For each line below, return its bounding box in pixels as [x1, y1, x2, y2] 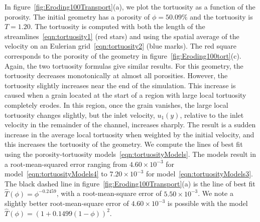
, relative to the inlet [180, 109, 244, 120]
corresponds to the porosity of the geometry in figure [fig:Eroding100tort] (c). [5, 50, 241, 61]
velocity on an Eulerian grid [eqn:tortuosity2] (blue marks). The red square [5, 41, 236, 51]
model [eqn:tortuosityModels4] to [5, 168, 107, 179]
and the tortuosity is [190, 11, 253, 22]
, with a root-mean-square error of [56, 188, 162, 198]
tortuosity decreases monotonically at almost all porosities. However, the [5, 70, 228, 81]
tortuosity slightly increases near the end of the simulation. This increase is [5, 80, 236, 90]
